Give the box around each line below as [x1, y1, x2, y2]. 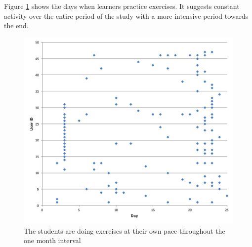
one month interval [24, 235, 81, 246]
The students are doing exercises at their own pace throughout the [24, 225, 225, 236]
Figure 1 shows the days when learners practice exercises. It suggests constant [4, 1, 240, 11]
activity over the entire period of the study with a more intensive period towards [4, 10, 249, 21]
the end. [4, 20, 29, 31]
